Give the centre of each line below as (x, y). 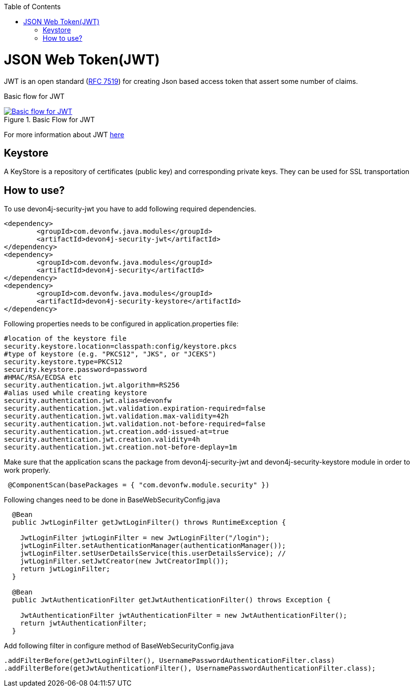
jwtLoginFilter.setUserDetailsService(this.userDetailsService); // (153, 554)
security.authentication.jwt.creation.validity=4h (102, 440)
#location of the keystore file (65, 339)
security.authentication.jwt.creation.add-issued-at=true (116, 432)
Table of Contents (32, 7)
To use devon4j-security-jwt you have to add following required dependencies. (130, 209)
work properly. (27, 470)
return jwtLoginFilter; (65, 569)
